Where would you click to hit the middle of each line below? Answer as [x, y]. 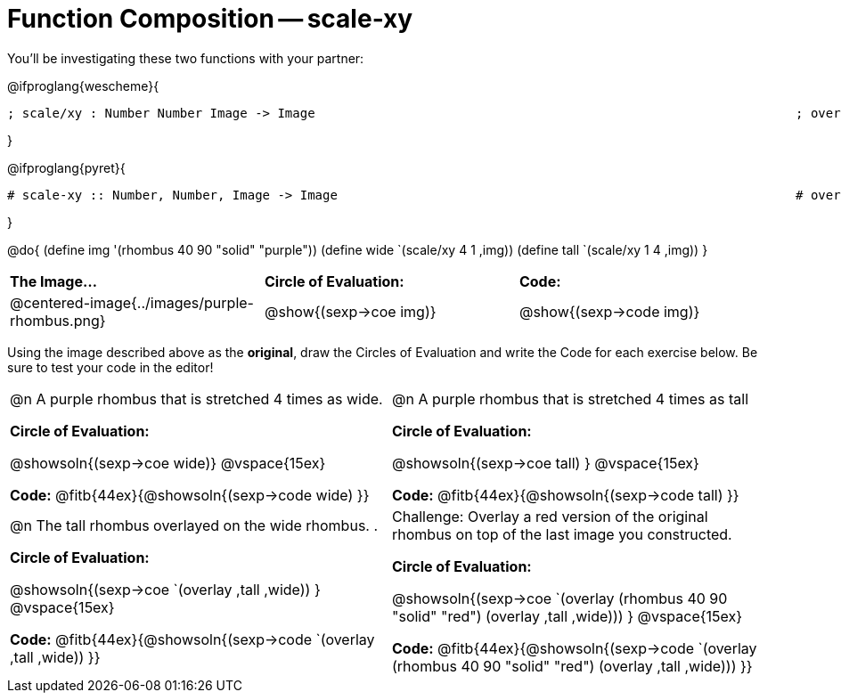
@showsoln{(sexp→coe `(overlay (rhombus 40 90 [560, 598]
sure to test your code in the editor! [110, 367]
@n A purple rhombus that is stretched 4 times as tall [571, 399]
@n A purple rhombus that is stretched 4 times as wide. [196, 399]
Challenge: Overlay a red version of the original [550, 516]
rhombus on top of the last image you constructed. [562, 534]
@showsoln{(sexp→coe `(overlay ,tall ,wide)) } [165, 589]
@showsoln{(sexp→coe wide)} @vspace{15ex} [168, 463]
